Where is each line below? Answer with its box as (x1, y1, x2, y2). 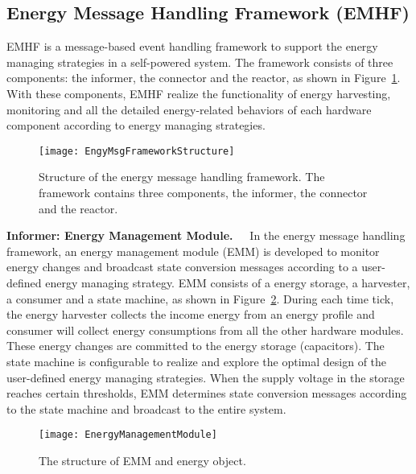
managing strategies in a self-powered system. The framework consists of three (6, 53, 393, 70)
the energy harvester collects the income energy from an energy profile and (6, 306, 375, 323)
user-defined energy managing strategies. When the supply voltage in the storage (6, 369, 405, 385)
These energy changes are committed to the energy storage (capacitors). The (6, 337, 385, 354)
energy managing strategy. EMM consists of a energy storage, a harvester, (45, 274, 410, 291)
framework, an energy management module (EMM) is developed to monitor (6, 242, 380, 259)
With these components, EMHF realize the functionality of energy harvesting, (6, 84, 391, 101)
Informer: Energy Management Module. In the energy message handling (6, 227, 406, 244)
